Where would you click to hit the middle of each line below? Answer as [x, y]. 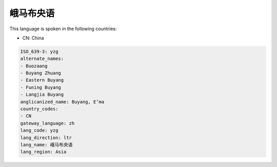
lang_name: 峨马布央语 [46, 145]
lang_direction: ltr [46, 138]
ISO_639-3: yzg [39, 51]
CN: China [33, 38]
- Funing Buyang [41, 87]
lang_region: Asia [43, 152]
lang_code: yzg [39, 130]
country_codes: [39, 109]
